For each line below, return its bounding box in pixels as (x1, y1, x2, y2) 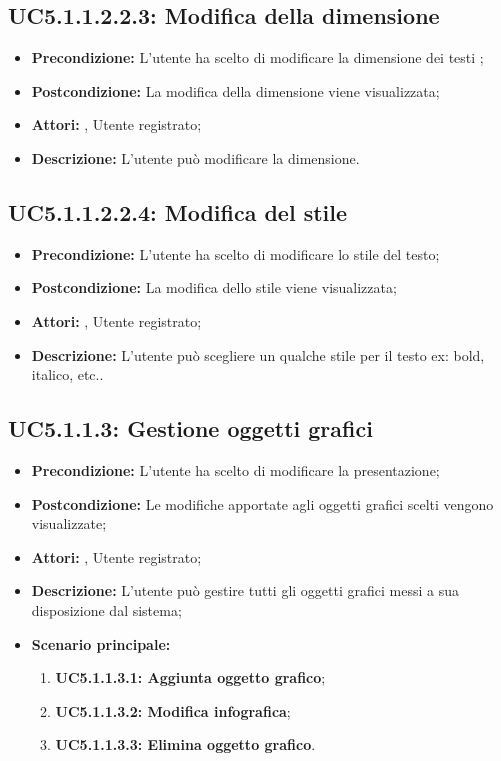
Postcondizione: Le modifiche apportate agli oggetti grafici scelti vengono (31, 493, 494, 514)
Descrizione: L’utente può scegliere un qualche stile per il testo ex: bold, (31, 344, 485, 365)
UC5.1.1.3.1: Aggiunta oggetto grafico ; (55, 667, 326, 688)
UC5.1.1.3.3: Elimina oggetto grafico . (55, 734, 316, 755)
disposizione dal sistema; (31, 599, 182, 620)
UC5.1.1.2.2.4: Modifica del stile (8, 196, 348, 227)
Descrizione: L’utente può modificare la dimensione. (31, 147, 360, 168)
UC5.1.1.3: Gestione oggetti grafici (8, 413, 373, 444)
